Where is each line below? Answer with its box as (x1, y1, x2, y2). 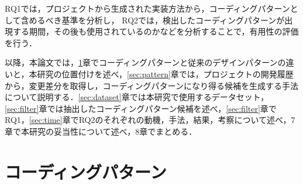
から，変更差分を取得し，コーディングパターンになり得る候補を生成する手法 (5, 79, 298, 91)
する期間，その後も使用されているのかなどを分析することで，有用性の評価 (12, 25, 299, 37)
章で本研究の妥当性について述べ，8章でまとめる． (5, 125, 197, 137)
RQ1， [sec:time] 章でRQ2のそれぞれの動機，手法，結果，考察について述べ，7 (5, 114, 295, 126)
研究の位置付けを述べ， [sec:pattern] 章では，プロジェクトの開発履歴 (37, 67, 294, 80)
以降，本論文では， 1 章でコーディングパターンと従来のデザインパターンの (5, 56, 286, 68)
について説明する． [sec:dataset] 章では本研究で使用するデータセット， (5, 91, 269, 103)
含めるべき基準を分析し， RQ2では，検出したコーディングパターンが (20, 13, 285, 26)
